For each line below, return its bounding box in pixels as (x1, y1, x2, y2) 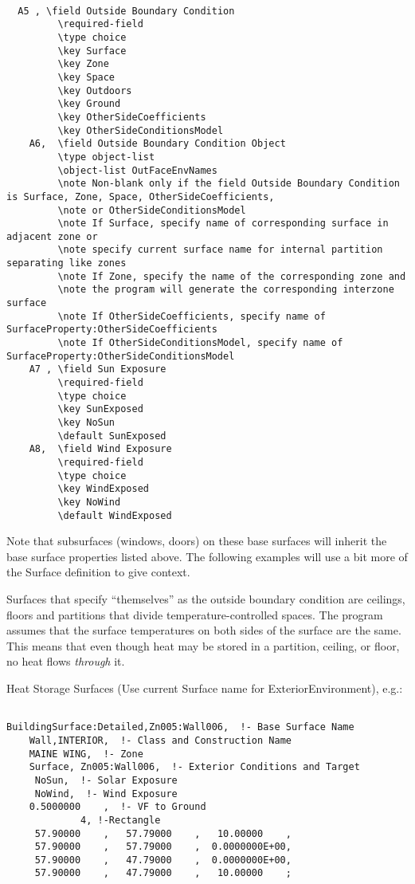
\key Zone (57, 58, 109, 70)
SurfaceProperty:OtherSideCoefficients (6, 324, 217, 336)
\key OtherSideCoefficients (57, 111, 206, 123)
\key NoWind (57, 496, 121, 508)
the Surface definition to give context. (6, 564, 190, 580)
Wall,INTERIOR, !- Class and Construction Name (29, 734, 292, 746)
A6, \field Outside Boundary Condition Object (29, 138, 286, 150)
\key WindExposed (57, 483, 149, 495)
